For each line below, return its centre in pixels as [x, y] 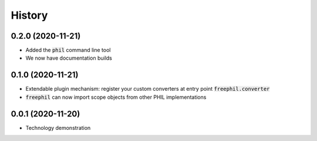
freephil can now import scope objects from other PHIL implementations [116, 97]
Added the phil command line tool [68, 50]
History [29, 15]
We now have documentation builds [69, 58]
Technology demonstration [58, 128]
